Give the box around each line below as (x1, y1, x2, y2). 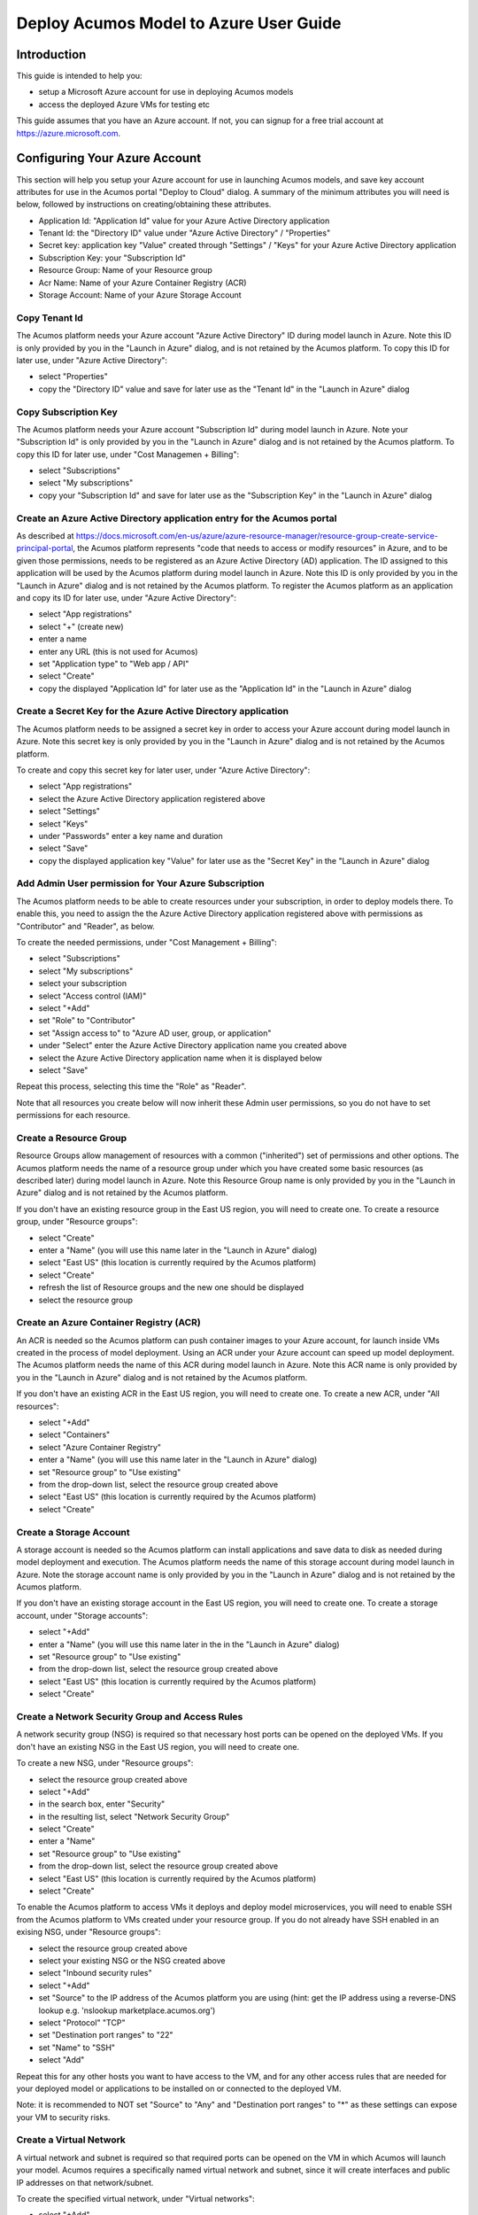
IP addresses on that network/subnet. (16, 2177, 154, 2188)
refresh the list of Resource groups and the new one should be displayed (38, 1282, 305, 1293)
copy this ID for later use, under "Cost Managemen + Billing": (16, 448, 240, 460)
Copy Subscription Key (16, 406, 119, 418)
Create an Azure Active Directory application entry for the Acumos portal (16, 512, 337, 525)
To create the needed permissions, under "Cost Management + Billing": (16, 937, 278, 948)
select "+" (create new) (38, 621, 124, 632)
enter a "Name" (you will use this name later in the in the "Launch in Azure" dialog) (38, 1639, 340, 1650)
